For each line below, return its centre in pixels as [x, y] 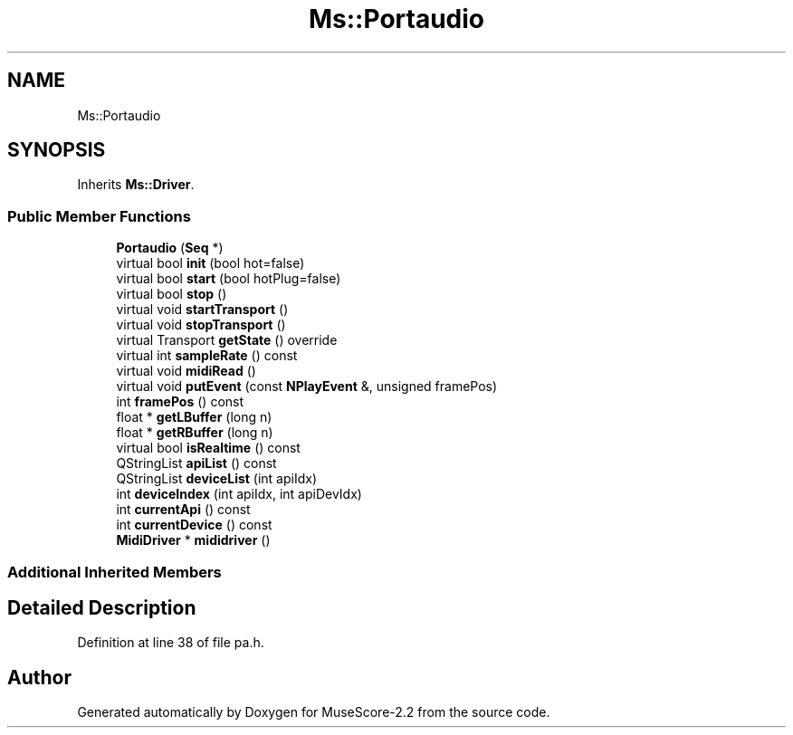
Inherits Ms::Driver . [136, 185]
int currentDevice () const [194, 525]
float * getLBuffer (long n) [194, 417]
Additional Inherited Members [115, 572]
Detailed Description [102, 607]
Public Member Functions [99, 216]
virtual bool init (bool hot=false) [210, 263]
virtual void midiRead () [186, 371]
